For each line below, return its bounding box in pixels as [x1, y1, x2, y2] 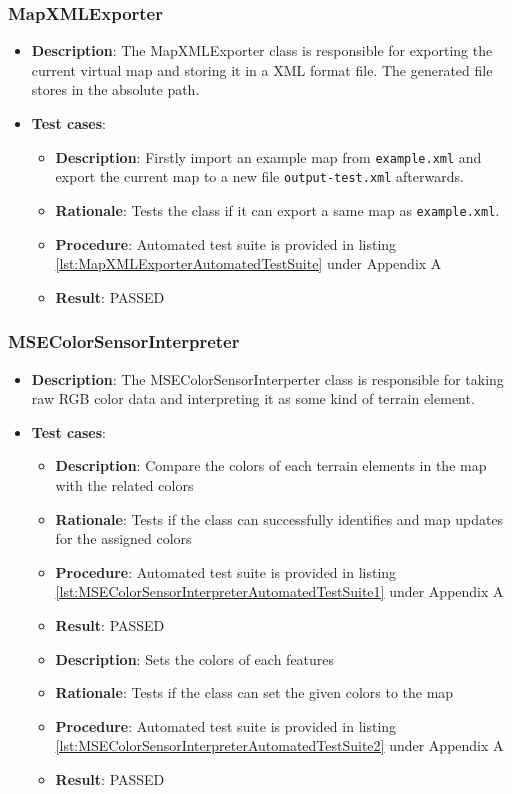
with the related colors [55, 474, 194, 495]
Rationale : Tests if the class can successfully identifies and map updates [55, 508, 504, 529]
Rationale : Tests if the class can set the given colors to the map [55, 682, 454, 703]
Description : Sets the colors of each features [55, 648, 335, 669]
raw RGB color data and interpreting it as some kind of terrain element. [31, 388, 475, 409]
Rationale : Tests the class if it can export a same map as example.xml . [55, 199, 500, 220]
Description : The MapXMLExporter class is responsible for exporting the [31, 40, 493, 61]
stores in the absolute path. [31, 79, 200, 100]
